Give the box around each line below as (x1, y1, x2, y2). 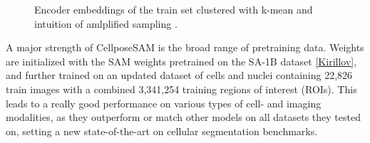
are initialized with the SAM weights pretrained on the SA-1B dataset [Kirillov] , (6, 53, 357, 68)
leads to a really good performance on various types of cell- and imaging (6, 95, 322, 110)
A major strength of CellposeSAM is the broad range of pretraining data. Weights (6, 40, 364, 55)
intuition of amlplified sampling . (34, 16, 178, 31)
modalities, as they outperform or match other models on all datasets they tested (6, 110, 361, 125)
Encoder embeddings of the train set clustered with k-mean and (34, 2, 313, 16)
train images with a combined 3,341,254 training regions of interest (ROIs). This (6, 81, 357, 96)
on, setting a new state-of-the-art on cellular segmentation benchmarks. (6, 123, 318, 138)
